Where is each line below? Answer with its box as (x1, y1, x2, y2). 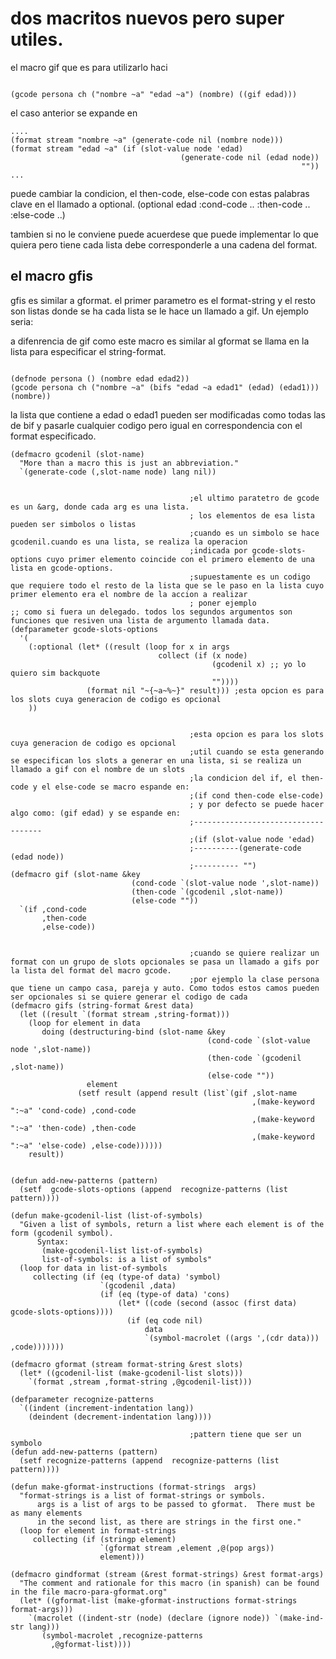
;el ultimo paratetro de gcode (189, 493, 320, 503)
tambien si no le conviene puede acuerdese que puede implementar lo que (10, 228, 319, 240)
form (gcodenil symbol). (10, 1228, 114, 1238)
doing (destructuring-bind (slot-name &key (41, 1027, 226, 1037)
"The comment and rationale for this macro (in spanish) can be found (19, 1578, 320, 1588)
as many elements (10, 1508, 83, 1518)
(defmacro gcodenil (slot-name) (10, 449, 145, 459)
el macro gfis (10, 268, 94, 285)
